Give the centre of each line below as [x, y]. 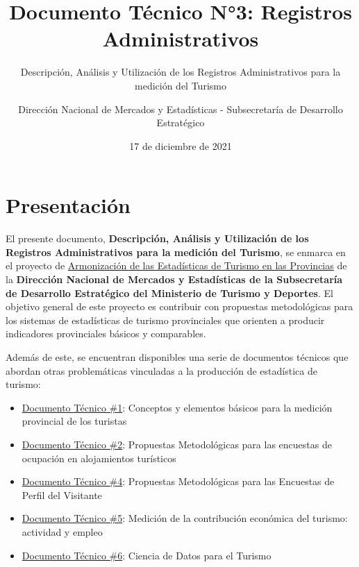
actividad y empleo [62, 531]
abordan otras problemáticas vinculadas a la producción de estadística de [161, 370]
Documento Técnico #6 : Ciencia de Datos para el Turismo [147, 555]
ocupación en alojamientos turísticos [99, 458]
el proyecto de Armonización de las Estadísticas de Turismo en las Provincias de [176, 265]
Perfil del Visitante [62, 494]
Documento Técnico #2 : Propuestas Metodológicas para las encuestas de [177, 444]
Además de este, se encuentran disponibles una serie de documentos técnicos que [177, 356]
